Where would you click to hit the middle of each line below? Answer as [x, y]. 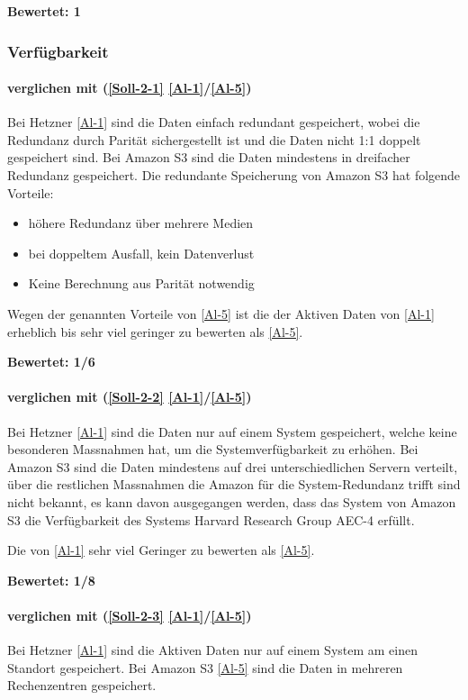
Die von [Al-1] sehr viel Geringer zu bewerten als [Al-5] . [161, 550]
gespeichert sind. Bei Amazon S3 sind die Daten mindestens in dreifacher [209, 157]
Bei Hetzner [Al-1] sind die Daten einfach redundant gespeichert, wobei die [214, 122]
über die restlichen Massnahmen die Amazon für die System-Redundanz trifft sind [234, 484]
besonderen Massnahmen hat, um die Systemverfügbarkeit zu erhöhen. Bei [213, 449]
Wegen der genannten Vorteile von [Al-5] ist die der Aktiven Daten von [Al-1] [221, 313]
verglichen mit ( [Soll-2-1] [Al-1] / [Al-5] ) [130, 88]
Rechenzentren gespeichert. [82, 685]
